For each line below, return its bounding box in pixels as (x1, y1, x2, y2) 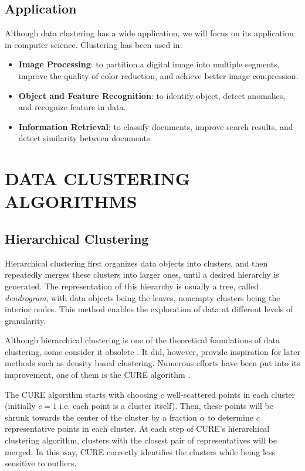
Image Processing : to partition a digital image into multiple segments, (18, 58, 280, 70)
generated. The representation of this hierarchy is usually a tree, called (5, 279, 259, 292)
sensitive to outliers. (5, 457, 77, 469)
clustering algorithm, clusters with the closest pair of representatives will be (5, 434, 277, 446)
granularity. (5, 314, 46, 326)
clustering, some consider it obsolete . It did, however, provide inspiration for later (5, 345, 300, 357)
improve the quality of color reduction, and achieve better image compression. (18, 69, 299, 81)
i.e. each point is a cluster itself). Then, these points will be (59, 400, 273, 412)
